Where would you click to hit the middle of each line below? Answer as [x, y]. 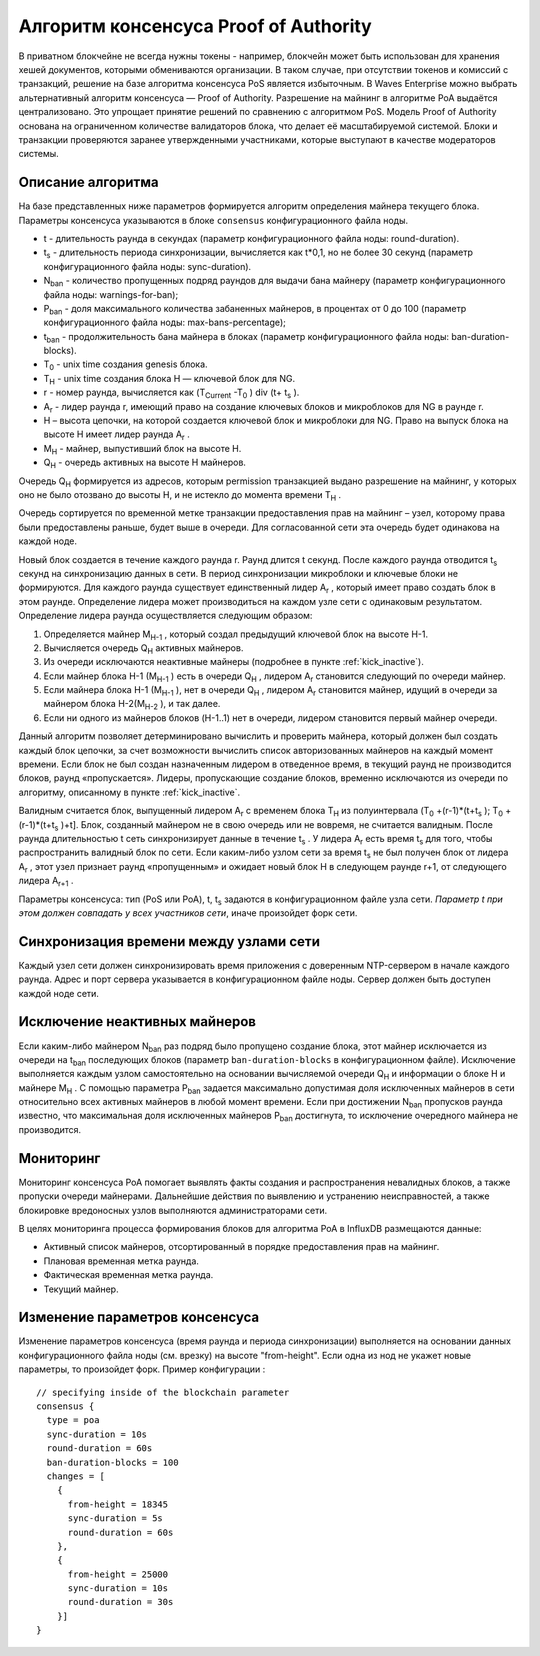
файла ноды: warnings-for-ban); [111, 294]
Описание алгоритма [88, 182]
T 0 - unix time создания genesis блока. [126, 365]
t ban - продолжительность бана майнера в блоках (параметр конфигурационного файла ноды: [246, 337]
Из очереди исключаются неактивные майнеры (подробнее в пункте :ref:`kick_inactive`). [233, 662]
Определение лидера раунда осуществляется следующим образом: [165, 616]
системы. [38, 154]
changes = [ [75, 1476]
